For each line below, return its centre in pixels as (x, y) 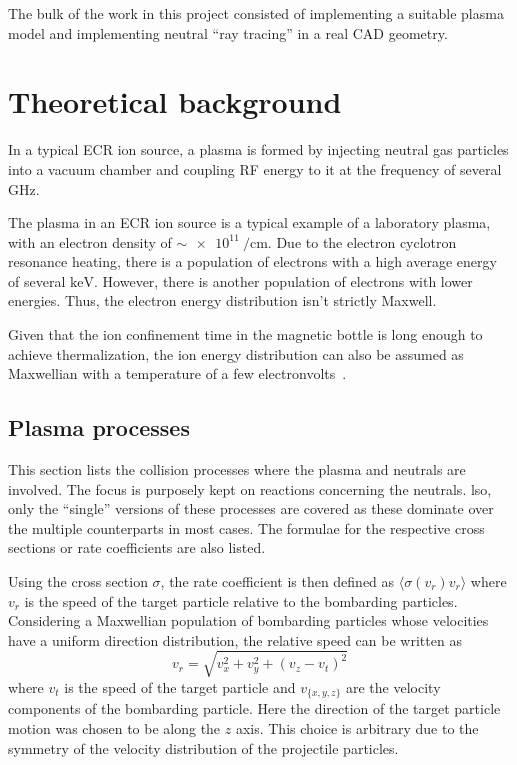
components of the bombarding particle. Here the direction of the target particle (254, 708)
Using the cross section (78, 581)
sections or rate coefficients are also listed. (137, 547)
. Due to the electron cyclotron (362, 241)
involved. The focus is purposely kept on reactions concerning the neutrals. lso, (250, 488)
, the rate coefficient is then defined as (277, 581)
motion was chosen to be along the (114, 727)
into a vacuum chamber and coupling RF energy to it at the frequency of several (255, 168)
